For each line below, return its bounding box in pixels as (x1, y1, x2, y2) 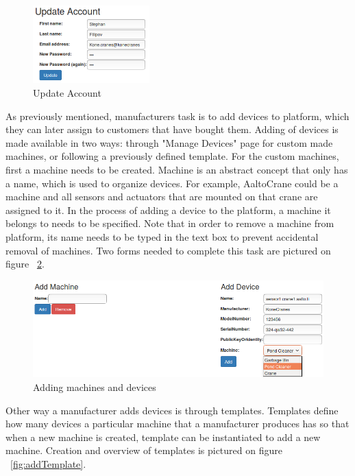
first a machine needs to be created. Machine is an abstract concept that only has (5, 162, 348, 176)
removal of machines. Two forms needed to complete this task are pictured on (5, 243, 331, 257)
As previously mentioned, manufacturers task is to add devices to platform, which (5, 108, 350, 123)
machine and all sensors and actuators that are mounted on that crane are (5, 189, 318, 204)
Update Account (33, 85, 101, 99)
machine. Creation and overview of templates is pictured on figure (5, 443, 282, 457)
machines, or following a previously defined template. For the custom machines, (5, 149, 339, 163)
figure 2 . (5, 257, 45, 271)
